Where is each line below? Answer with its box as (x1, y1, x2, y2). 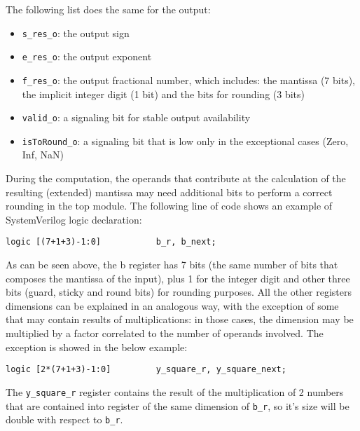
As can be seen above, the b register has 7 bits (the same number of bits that (6, 257, 338, 272)
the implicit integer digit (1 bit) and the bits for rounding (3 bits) (22, 86, 305, 101)
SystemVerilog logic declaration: (6, 212, 142, 226)
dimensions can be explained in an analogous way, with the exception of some (6, 298, 339, 313)
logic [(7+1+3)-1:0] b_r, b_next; (6, 237, 216, 247)
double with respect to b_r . (6, 412, 123, 427)
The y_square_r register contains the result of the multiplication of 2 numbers (6, 384, 344, 399)
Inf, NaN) (22, 147, 64, 162)
